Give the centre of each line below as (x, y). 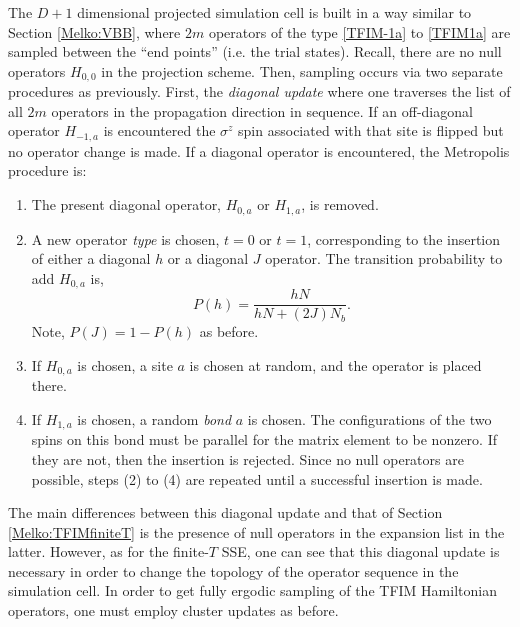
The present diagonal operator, (126, 204)
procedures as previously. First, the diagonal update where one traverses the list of (259, 91)
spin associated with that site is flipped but (371, 130)
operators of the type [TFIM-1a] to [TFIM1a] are (359, 31)
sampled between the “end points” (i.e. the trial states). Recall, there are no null (255, 51)
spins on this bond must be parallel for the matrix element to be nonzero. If (264, 439)
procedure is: (47, 170)
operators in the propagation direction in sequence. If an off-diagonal (262, 110)
